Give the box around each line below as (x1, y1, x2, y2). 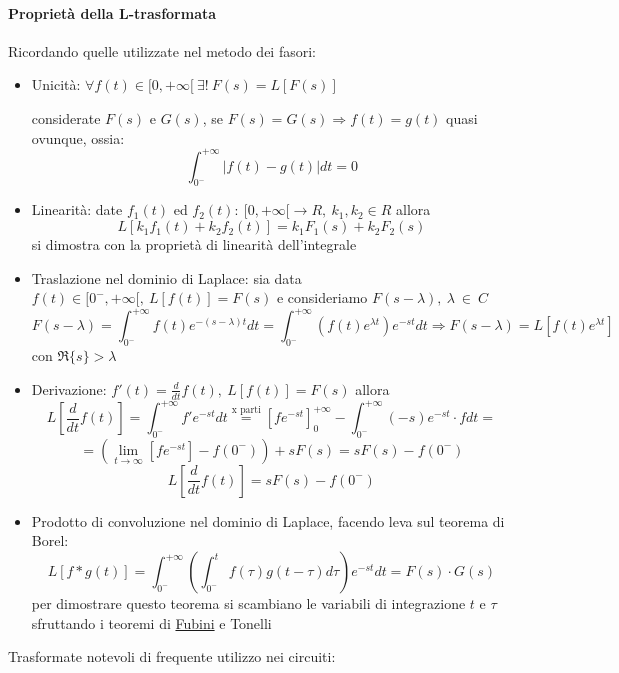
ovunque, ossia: (31, 127, 125, 148)
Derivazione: (31, 378, 107, 399)
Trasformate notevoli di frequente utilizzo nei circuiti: (8, 646, 336, 667)
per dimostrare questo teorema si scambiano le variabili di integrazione (31, 593, 466, 614)
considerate (31, 107, 101, 128)
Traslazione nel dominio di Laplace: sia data (31, 267, 302, 288)
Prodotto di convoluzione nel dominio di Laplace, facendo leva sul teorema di (31, 510, 505, 531)
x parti (231, 405, 261, 416)
